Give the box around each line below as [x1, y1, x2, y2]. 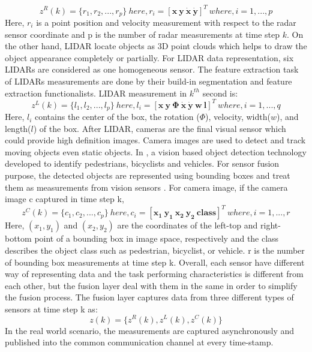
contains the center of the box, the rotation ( [35, 110, 200, 123]
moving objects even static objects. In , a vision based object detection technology [5, 145, 307, 158]
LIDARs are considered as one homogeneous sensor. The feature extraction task [5, 63, 299, 76]
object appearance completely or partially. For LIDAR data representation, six [5, 51, 294, 64]
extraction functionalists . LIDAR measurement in [5, 86, 187, 99]
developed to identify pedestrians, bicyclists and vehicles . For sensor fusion [5, 157, 280, 170]
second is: [202, 86, 238, 99]
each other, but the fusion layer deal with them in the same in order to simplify [5, 279, 298, 291]
